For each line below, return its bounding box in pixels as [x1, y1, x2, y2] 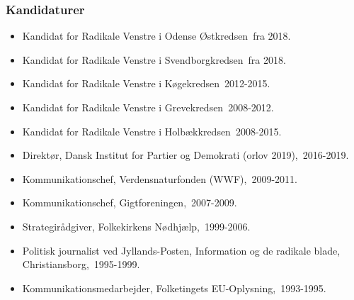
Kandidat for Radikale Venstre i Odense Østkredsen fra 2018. [22, 28, 291, 43]
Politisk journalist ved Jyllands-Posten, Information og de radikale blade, [22, 243, 341, 257]
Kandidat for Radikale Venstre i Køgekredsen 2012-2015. [22, 76, 270, 91]
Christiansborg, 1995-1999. [22, 257, 140, 272]
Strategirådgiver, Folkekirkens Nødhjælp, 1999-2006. [22, 218, 251, 233]
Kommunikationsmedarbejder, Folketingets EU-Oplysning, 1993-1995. [22, 280, 326, 295]
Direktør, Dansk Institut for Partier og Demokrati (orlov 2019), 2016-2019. [22, 148, 349, 162]
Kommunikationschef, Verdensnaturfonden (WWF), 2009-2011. [22, 171, 298, 186]
